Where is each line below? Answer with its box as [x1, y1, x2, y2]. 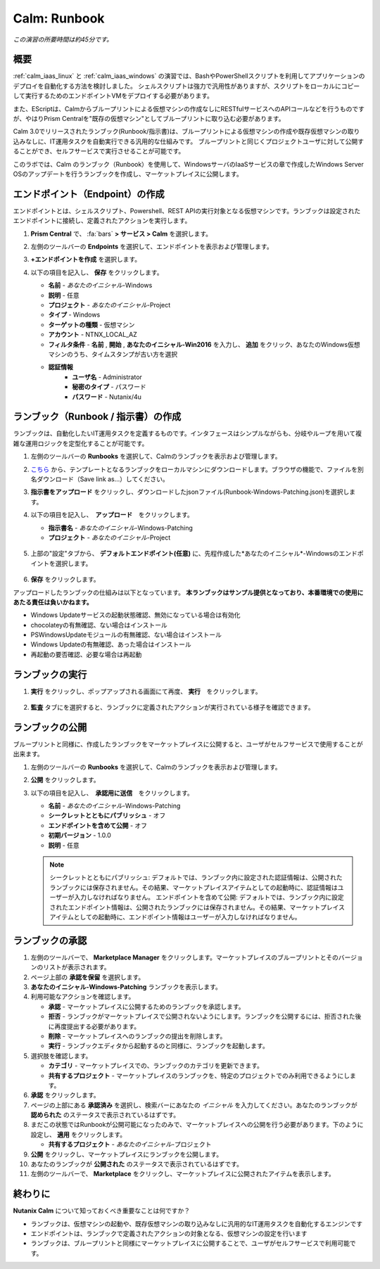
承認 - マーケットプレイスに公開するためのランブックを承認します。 [48, 1002, 246, 1011]
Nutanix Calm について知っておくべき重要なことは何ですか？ [13, 1206, 191, 1215]
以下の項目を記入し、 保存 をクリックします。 [30, 268, 163, 276]
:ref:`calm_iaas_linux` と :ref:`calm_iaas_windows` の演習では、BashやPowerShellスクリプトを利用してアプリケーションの [13, 72, 365, 80]
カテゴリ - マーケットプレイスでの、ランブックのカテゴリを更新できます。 [48, 1061, 264, 1070]
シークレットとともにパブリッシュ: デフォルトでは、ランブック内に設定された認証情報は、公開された [49, 873, 343, 882]
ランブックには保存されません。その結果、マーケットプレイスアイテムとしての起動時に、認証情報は [49, 883, 338, 891]
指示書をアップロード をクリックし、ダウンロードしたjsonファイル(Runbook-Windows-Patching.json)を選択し [30, 487, 350, 496]
